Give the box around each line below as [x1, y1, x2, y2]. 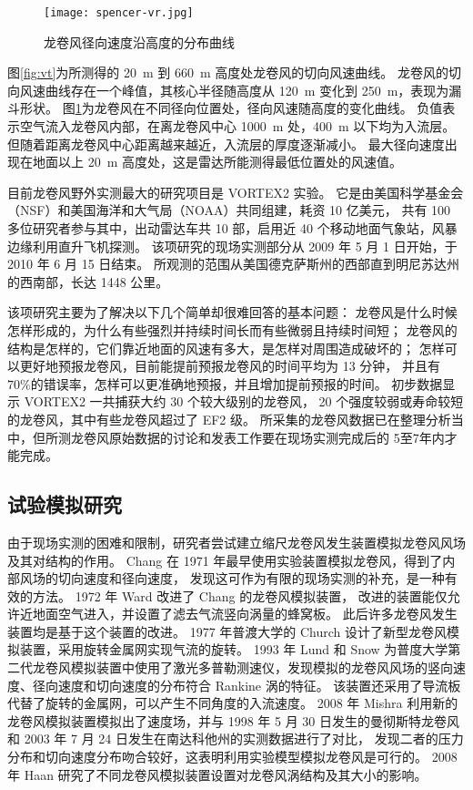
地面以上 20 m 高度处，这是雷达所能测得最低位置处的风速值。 [32, 152, 402, 171]
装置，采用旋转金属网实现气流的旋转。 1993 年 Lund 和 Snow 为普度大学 [19, 640, 448, 659]
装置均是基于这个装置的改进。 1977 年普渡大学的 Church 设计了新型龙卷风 [7, 621, 448, 641]
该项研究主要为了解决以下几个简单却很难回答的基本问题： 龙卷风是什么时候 [7, 303, 458, 322]
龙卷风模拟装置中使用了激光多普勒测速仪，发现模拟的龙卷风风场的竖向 [32, 658, 453, 677]
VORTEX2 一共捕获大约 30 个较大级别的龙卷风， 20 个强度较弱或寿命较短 [24, 392, 464, 411]
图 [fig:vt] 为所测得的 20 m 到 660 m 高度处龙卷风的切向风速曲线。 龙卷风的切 [7, 63, 461, 82]
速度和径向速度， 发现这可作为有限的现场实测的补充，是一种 [83, 569, 445, 588]
